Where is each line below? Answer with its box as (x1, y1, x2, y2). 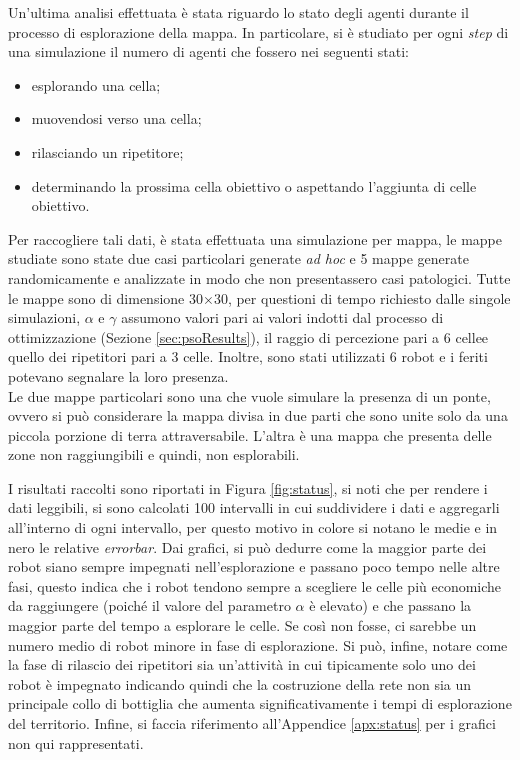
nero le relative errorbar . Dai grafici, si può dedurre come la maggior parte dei (8, 536, 487, 557)
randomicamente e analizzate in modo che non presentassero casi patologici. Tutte (8, 267, 511, 288)
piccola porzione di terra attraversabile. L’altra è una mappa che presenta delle (8, 424, 492, 445)
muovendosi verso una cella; (31, 108, 202, 129)
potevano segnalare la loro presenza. (8, 365, 229, 386)
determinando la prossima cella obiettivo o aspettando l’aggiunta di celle (31, 175, 477, 196)
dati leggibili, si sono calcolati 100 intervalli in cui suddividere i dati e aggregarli (8, 497, 500, 518)
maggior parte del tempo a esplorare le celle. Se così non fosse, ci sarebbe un (8, 615, 477, 636)
